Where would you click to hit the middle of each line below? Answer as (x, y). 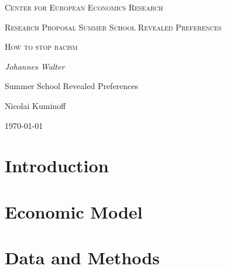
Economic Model (74, 211)
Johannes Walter (35, 66)
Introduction (57, 166)
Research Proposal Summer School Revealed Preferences (113, 27)
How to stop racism (41, 47)
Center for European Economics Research (84, 7)
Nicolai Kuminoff (35, 105)
